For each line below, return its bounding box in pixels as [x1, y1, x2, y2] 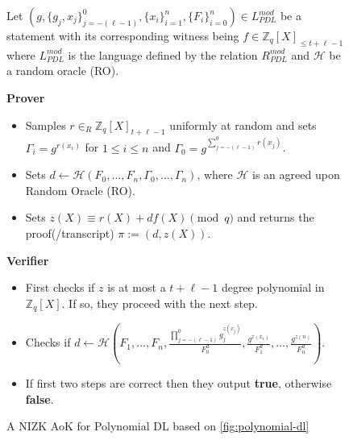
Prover [6, 89, 45, 106]
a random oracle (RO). [6, 62, 119, 79]
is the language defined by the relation [68, 46, 258, 63]
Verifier [6, 251, 49, 268]
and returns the [237, 209, 314, 226]
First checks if [25, 279, 95, 296]
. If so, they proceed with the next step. [61, 294, 258, 311]
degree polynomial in [221, 279, 325, 296]
